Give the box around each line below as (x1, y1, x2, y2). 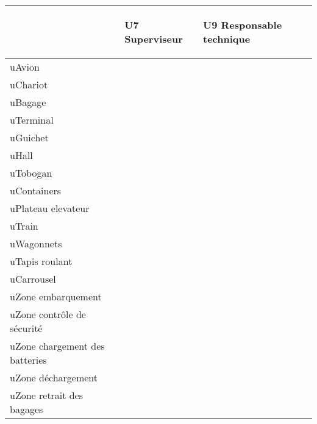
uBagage (10, 95, 46, 109)
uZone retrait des (10, 388, 84, 402)
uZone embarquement (10, 289, 102, 303)
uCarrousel (10, 272, 56, 286)
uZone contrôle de (10, 307, 86, 321)
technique (203, 32, 251, 46)
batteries (10, 353, 47, 367)
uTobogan (10, 166, 52, 180)
